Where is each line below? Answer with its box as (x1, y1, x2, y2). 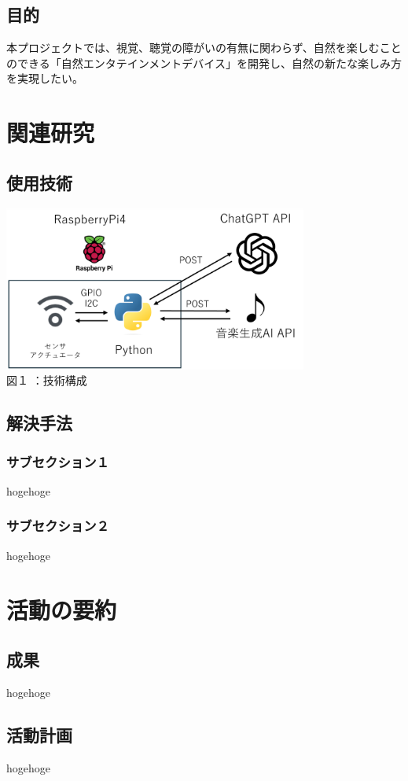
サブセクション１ (6, 451, 109, 471)
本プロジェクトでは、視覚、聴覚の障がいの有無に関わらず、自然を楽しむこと (6, 39, 402, 56)
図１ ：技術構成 (6, 372, 87, 389)
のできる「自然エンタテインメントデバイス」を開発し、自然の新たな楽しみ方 (6, 54, 402, 71)
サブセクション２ (6, 516, 109, 536)
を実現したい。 (6, 70, 83, 87)
